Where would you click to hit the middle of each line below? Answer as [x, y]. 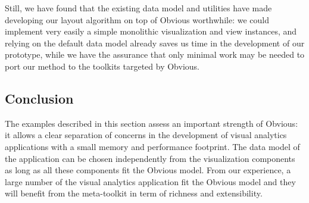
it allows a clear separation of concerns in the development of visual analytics [146, 135]
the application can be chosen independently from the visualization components [150, 158]
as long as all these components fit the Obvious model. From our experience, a [148, 170]
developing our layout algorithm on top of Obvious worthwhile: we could [137, 19]
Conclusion [39, 98]
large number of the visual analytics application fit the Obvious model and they [150, 181]
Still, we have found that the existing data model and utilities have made [138, 8]
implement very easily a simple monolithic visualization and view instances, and [151, 31]
